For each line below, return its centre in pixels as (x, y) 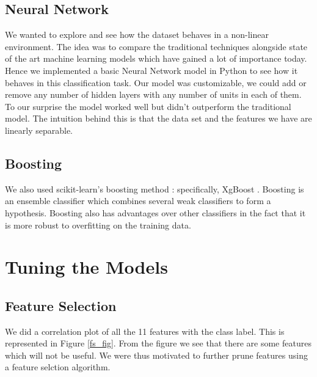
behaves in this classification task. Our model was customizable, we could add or (156, 82)
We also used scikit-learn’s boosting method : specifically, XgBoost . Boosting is (155, 188)
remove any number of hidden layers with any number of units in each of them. (153, 94)
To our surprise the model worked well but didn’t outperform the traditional (148, 106)
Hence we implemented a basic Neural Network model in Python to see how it (151, 70)
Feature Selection (61, 305)
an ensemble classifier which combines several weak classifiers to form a (138, 201)
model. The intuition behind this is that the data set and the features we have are (158, 118)
